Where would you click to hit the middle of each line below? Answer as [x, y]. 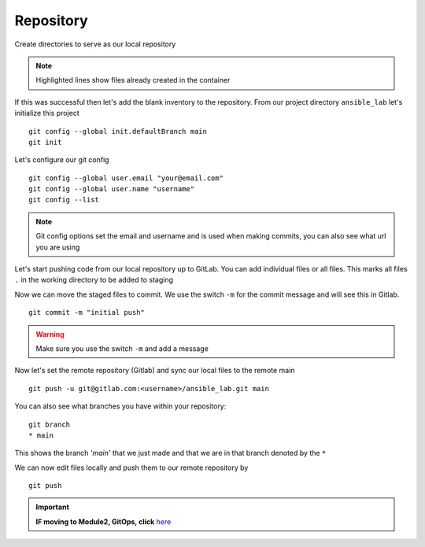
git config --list [64, 200]
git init [45, 142]
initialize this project [47, 113]
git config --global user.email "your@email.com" [126, 178]
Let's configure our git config [62, 160]
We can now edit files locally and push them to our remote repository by [131, 468]
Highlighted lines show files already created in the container [133, 80]
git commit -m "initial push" [87, 312]
